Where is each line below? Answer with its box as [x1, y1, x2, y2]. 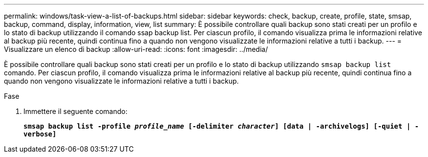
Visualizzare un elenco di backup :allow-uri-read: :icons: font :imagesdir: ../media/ [4, 45, 268, 53]
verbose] [23, 130, 57, 138]
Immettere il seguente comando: [23, 107, 128, 115]
